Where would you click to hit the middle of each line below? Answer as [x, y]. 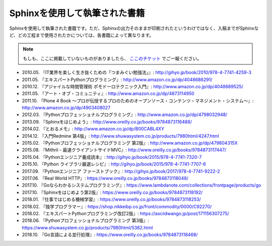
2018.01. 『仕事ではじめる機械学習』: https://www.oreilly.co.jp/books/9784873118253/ [111, 200]
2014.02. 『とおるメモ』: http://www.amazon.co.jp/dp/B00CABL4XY [93, 129]
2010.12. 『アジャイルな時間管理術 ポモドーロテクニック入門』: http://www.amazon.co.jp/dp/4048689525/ [133, 86]
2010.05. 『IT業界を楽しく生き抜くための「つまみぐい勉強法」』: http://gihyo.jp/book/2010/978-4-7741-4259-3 [137, 73]
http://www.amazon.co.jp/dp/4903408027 [66, 108]
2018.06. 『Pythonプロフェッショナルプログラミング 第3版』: [86, 221]
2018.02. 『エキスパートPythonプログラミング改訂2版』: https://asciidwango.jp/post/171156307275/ [125, 213]
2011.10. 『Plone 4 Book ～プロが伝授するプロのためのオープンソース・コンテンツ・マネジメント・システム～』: [138, 100]
